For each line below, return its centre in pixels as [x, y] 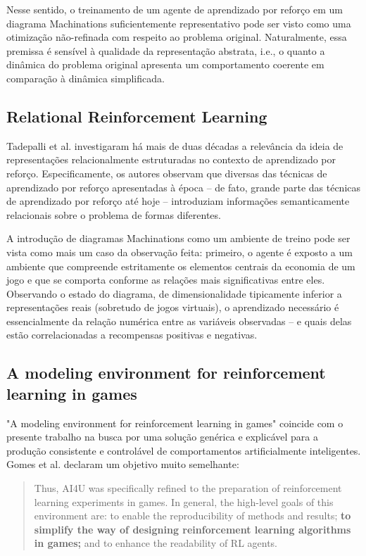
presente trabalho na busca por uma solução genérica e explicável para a [162, 437]
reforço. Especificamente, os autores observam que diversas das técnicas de [167, 173]
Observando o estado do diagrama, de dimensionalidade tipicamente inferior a [174, 293]
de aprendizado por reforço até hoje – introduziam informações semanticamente [178, 201]
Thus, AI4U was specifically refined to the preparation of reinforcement [188, 488]
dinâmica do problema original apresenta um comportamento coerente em [165, 64]
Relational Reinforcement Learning [137, 116]
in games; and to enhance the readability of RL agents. [156, 543]
